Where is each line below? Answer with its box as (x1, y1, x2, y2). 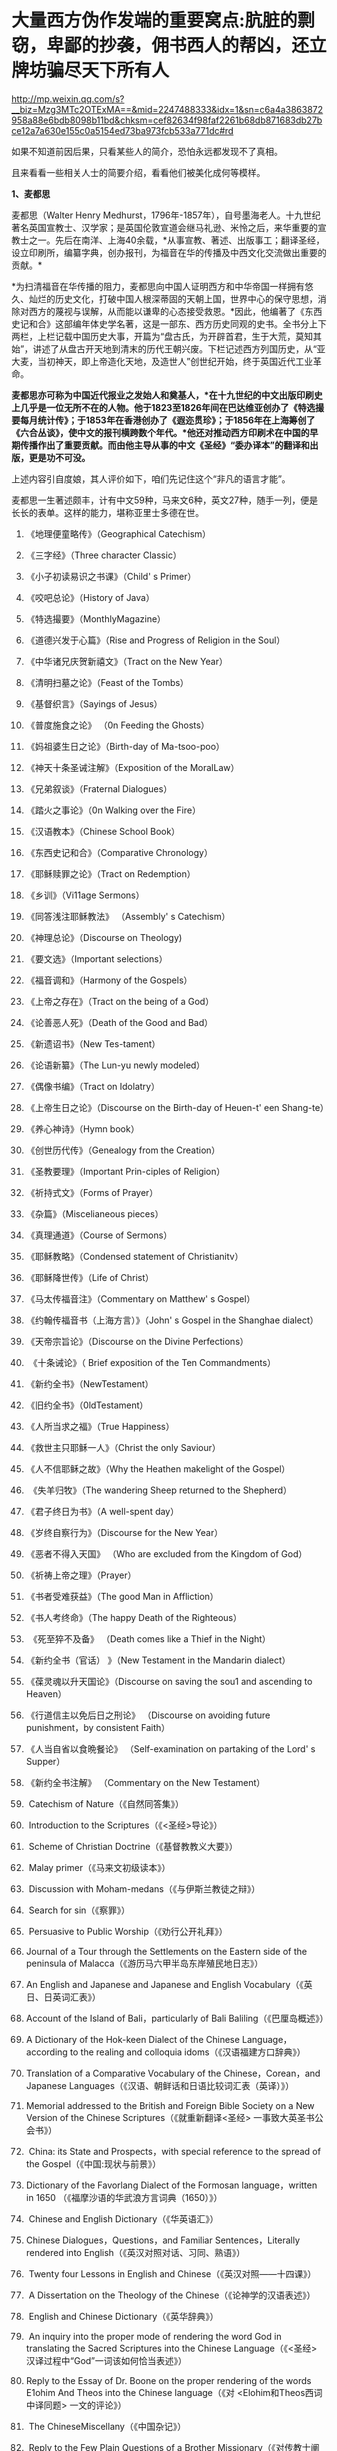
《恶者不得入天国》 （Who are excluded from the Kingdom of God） (25, 1547, 308, 1560)
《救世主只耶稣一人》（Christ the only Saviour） (25, 1441, 221, 1453)
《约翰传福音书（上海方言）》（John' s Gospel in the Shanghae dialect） (25, 1314, 319, 1326)
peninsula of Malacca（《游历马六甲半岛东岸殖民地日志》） (25, 1957, 264, 1969)
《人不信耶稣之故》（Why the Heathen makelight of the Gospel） (25, 1462, 291, 1475)
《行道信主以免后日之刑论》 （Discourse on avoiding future (25, 1709, 271, 1721)
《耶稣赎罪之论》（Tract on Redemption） (25, 867, 196, 880)
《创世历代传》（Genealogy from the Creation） (25, 1144, 221, 1156)
